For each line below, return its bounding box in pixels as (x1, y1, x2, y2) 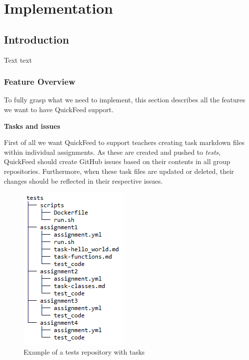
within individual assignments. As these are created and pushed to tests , (4, 146, 221, 157)
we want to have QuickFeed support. (4, 104, 113, 114)
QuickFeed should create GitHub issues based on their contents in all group (4, 156, 230, 167)
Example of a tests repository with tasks (23, 346, 145, 357)
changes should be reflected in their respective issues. (4, 175, 163, 186)
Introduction (4, 31, 69, 47)
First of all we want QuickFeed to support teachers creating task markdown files (4, 137, 245, 147)
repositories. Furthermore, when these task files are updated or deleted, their (4, 166, 234, 176)
